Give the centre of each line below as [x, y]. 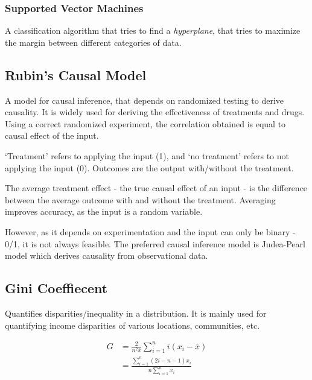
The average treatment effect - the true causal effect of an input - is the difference [156, 188]
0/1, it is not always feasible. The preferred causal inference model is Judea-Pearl [155, 243]
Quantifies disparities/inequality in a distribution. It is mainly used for [136, 313]
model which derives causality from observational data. [107, 255]
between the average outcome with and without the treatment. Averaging [140, 199]
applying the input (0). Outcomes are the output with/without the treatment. [149, 167]
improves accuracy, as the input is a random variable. [104, 211]
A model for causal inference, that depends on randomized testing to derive [144, 100]
